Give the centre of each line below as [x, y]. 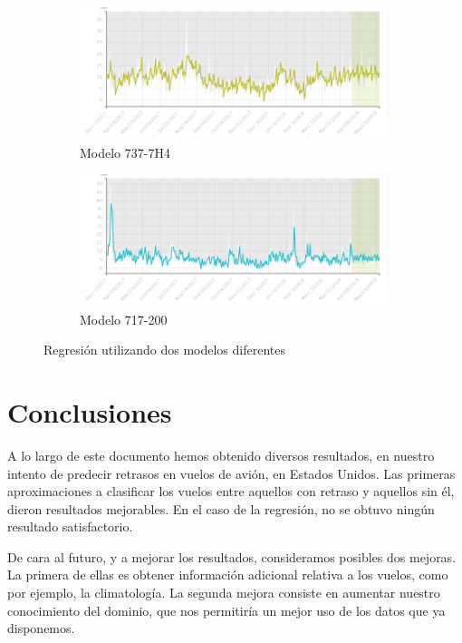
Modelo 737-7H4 [125, 152]
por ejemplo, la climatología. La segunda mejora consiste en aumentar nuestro [224, 593]
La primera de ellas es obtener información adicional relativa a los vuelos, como [228, 575]
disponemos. [41, 628]
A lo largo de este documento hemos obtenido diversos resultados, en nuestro [221, 455]
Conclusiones [90, 411]
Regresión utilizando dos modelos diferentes [164, 350]
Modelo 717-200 [124, 319]
